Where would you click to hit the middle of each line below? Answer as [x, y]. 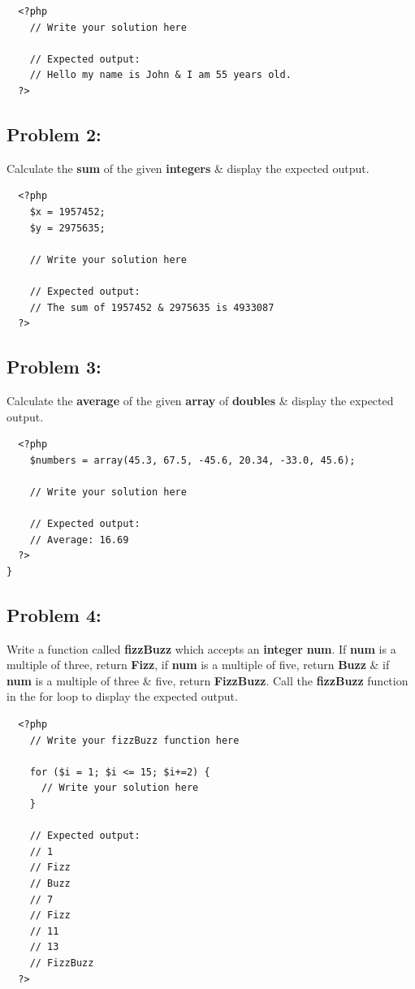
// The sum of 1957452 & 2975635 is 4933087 [152, 307]
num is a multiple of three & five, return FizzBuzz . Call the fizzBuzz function [207, 680]
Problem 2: [54, 134]
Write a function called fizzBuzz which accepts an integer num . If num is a [201, 648]
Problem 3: [54, 367]
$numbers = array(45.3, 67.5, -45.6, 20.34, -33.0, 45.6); [192, 460]
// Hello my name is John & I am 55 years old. [160, 75]
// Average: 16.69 [79, 540]
